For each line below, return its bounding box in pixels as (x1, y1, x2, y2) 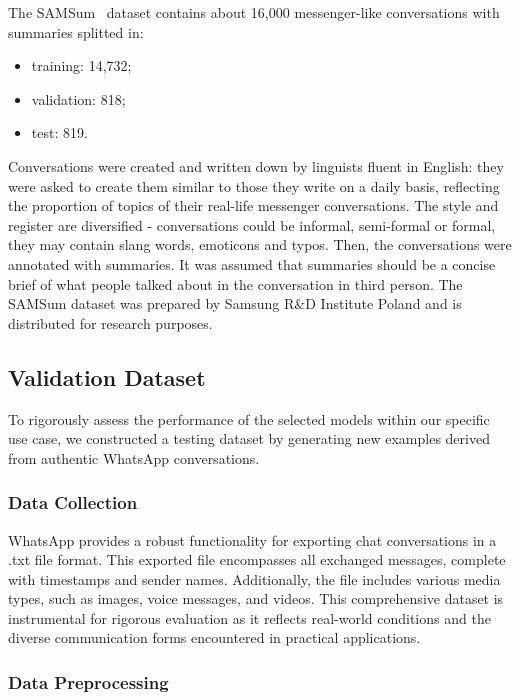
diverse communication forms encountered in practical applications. (8, 627, 421, 648)
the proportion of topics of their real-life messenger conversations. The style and (8, 195, 499, 216)
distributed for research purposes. (8, 312, 213, 333)
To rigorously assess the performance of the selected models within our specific (8, 408, 490, 429)
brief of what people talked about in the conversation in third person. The (8, 273, 463, 294)
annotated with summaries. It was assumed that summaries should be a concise (8, 253, 496, 274)
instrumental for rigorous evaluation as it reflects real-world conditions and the (8, 607, 491, 628)
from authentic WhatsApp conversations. (8, 447, 260, 468)
